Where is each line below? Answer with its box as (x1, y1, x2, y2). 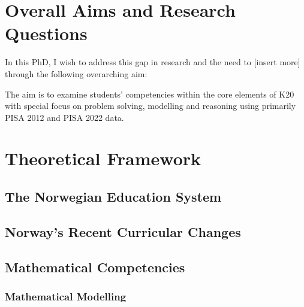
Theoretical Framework (5, 146, 201, 171)
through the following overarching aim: (5, 67, 148, 80)
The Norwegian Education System (5, 187, 222, 206)
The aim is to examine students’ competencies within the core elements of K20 (5, 87, 294, 100)
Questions (5, 21, 88, 45)
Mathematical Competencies (5, 257, 185, 276)
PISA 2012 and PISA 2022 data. (5, 111, 124, 123)
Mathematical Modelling (5, 288, 127, 303)
